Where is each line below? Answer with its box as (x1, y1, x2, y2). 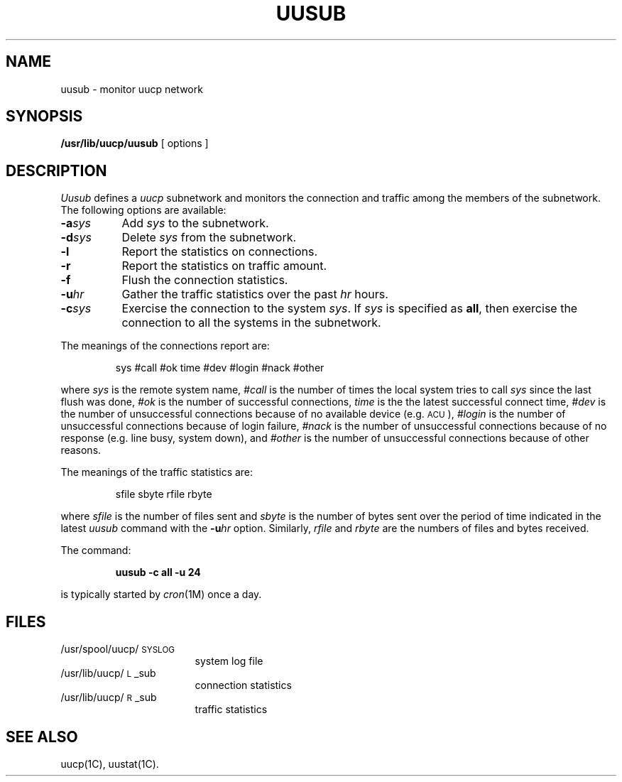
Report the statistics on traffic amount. (121, 259, 327, 273)
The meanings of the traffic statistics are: (60, 466, 253, 479)
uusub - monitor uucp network (60, 82, 203, 95)
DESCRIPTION (6, 161, 107, 180)
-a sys (60, 216, 92, 231)
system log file (195, 655, 263, 668)
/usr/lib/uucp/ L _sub (60, 667, 156, 680)
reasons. (60, 444, 102, 457)
